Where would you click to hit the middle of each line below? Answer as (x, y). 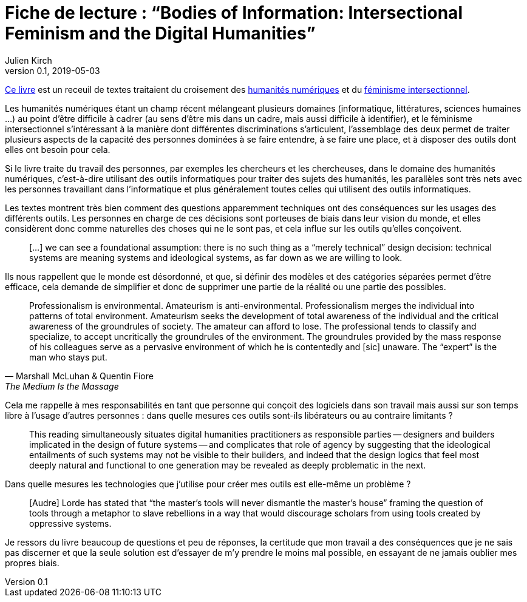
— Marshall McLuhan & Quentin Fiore (79, 376)
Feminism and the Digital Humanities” (160, 33)
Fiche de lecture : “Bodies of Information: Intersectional (234, 13)
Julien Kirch (29, 60)
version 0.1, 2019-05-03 (53, 70)
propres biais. (32, 563)
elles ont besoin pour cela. (58, 149)
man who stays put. (68, 357)
